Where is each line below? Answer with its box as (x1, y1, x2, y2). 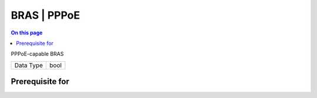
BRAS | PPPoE (11, 9, 80, 22)
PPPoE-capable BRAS (11, 50, 64, 58)
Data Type (14, 61, 43, 69)
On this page (11, 29, 43, 36)
